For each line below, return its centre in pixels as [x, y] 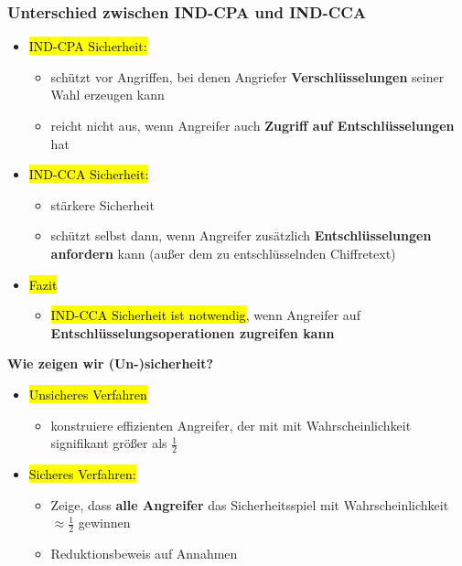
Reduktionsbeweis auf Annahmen [144, 553]
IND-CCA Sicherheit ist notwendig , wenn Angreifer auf [205, 315]
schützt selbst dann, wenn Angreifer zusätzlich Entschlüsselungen [241, 235]
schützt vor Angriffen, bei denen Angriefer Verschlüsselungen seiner [247, 76]
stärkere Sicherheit [102, 204]
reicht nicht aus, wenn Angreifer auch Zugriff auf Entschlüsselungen [252, 125]
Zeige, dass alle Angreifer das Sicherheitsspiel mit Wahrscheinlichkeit [250, 504]
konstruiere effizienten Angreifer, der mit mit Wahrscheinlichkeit [231, 425]
